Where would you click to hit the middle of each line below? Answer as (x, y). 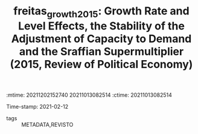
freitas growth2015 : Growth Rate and (101, 12)
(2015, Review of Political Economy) (101, 64)
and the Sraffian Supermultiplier (101, 51)
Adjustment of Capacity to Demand (101, 39)
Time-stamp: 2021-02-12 (37, 106)
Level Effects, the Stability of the (101, 26)
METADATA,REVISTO (47, 124)
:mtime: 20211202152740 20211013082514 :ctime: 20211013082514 (89, 95)
